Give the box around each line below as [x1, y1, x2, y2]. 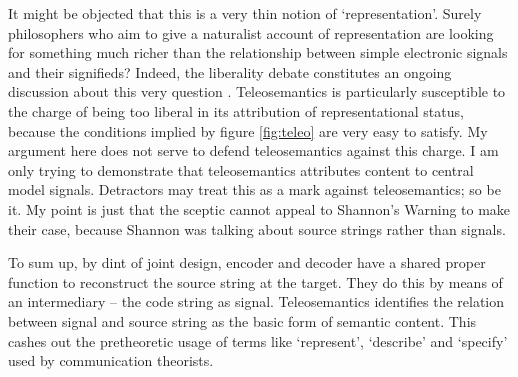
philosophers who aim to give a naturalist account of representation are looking [8, 22, 494, 43]
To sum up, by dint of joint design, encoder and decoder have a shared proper [8, 252, 486, 273]
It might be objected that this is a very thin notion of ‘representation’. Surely [8, 3, 482, 23]
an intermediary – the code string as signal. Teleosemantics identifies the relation [8, 291, 505, 312]
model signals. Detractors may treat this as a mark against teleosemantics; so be [8, 179, 501, 200]
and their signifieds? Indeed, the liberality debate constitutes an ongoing [8, 61, 452, 82]
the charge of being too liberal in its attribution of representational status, [8, 100, 464, 121]
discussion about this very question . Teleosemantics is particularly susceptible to [8, 81, 506, 102]
